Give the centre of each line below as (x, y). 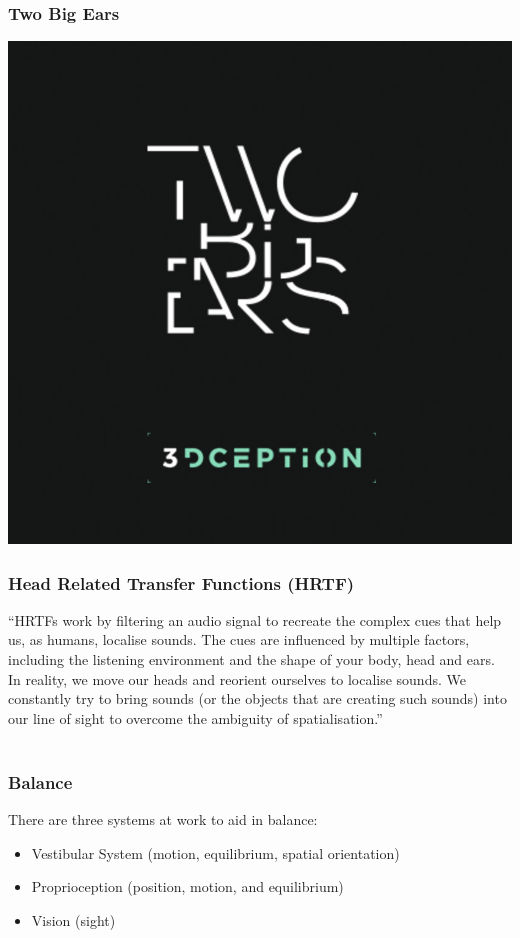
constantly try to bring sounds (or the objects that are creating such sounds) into (257, 698)
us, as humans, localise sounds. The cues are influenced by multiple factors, (239, 639)
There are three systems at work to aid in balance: (163, 819)
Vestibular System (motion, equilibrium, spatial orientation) (215, 852)
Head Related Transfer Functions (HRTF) (181, 582)
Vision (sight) (73, 919)
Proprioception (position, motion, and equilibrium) (187, 886)
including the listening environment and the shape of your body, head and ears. (251, 658)
